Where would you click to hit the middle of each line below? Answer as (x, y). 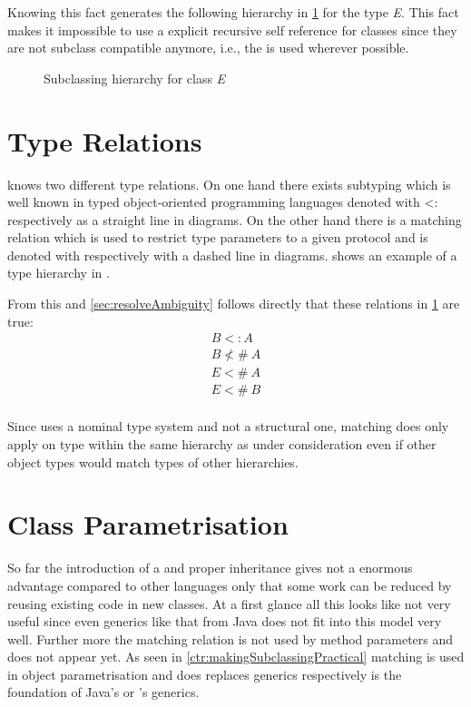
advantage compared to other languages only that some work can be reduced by (230, 585)
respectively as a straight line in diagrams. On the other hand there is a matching (235, 219)
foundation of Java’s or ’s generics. (103, 692)
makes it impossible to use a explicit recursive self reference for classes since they (232, 29)
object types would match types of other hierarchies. (153, 462)
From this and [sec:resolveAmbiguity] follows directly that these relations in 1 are (234, 304)
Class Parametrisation (148, 524)
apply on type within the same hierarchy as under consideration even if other (222, 444)
